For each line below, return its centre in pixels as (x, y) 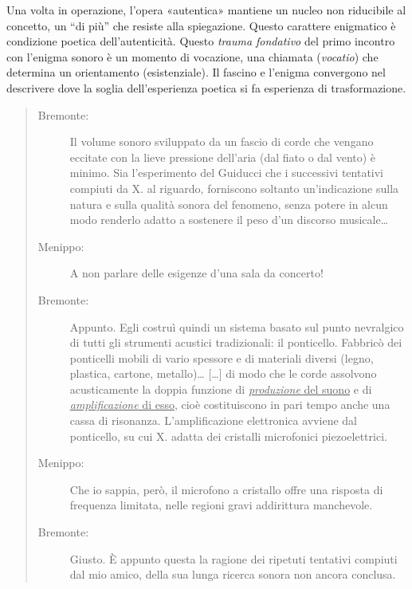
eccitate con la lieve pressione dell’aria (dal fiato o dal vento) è (223, 157)
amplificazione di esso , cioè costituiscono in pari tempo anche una (230, 404)
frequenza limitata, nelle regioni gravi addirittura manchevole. (221, 505)
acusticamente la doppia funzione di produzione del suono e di (221, 389)
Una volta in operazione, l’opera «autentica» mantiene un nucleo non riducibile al (206, 10)
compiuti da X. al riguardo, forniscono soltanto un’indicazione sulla (234, 188)
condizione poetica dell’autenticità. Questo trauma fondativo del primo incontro (201, 41)
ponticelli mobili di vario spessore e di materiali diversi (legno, (222, 357)
